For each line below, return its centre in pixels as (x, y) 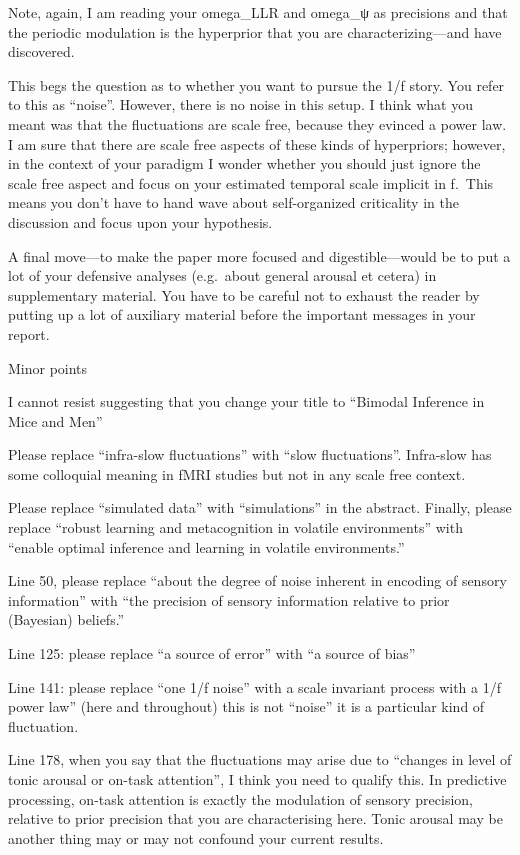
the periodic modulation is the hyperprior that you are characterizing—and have (255, 31)
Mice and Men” (55, 420)
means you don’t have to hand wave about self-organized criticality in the (233, 202)
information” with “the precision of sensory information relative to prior (229, 599)
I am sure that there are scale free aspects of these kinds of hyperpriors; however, (257, 143)
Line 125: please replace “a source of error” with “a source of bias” (212, 653)
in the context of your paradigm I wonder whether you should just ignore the (244, 163)
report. (29, 333)
